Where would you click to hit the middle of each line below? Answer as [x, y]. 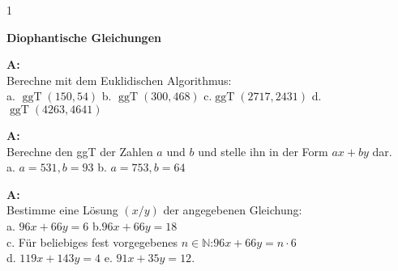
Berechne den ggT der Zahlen [80, 151]
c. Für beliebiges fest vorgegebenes [92, 241]
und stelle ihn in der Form [263, 151]
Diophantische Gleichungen [84, 37]
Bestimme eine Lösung [62, 210]
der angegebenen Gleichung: [233, 210]
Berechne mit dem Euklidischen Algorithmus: [119, 80]
